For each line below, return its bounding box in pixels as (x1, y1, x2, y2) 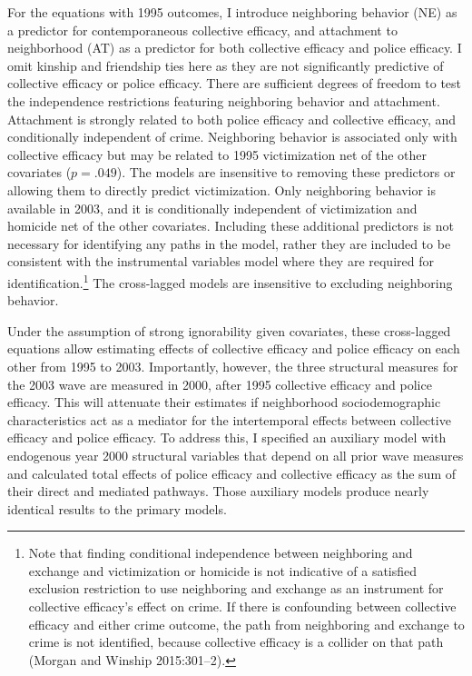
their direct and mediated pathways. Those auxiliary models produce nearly (7, 482, 429, 501)
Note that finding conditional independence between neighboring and (28, 543, 413, 562)
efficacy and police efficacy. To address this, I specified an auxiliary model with (7, 428, 447, 447)
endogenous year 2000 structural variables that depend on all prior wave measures (7, 445, 464, 464)
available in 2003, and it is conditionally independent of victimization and (7, 198, 418, 217)
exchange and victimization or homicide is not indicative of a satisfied (28, 561, 418, 580)
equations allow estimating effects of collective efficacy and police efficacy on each (7, 339, 460, 358)
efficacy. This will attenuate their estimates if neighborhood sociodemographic (7, 393, 441, 412)
